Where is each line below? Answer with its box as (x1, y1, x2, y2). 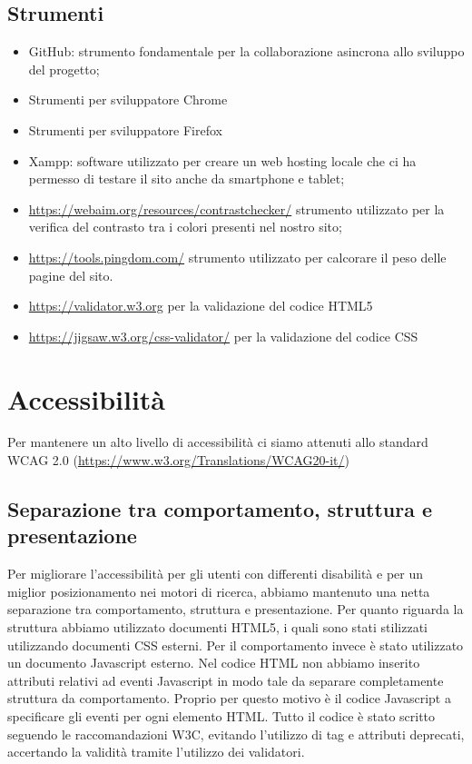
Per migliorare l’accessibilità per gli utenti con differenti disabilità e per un (7, 564, 424, 583)
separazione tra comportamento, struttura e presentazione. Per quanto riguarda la (7, 600, 464, 619)
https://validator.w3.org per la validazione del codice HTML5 (28, 296, 373, 315)
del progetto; (28, 59, 100, 78)
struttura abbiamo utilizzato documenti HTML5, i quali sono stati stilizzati (7, 618, 428, 637)
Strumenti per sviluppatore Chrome (28, 90, 228, 109)
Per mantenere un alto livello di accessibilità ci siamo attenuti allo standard (7, 432, 428, 451)
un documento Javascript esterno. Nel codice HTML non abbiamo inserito (7, 653, 420, 672)
